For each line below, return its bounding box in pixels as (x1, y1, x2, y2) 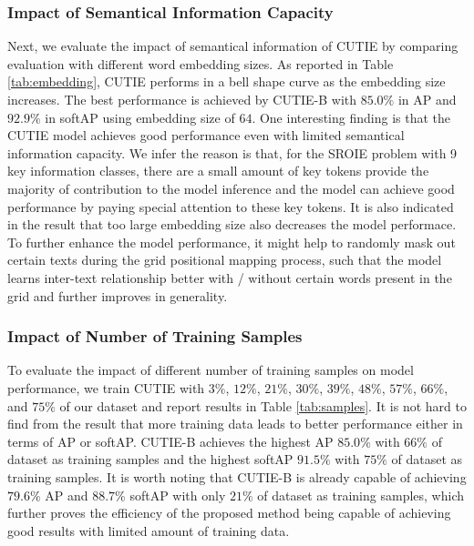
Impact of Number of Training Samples (7, 325, 303, 348)
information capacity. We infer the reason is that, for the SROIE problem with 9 (7, 143, 458, 162)
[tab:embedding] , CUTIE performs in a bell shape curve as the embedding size (7, 72, 446, 91)
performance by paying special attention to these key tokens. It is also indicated (7, 197, 454, 216)
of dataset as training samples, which (257, 485, 464, 504)
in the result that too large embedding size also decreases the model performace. (7, 215, 457, 234)
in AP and (397, 90, 457, 108)
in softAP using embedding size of (45, 107, 235, 126)
